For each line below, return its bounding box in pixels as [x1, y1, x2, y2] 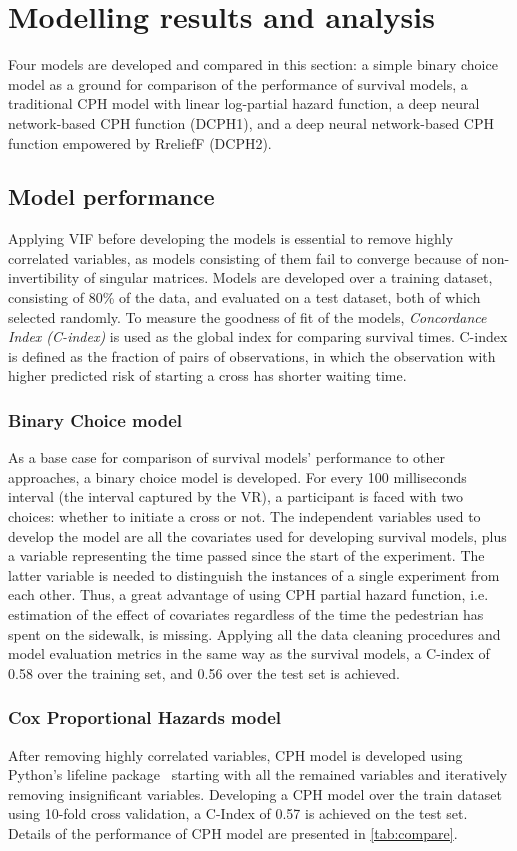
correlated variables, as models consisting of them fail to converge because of [8, 247, 478, 268]
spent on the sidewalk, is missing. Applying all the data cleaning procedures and [8, 623, 501, 644]
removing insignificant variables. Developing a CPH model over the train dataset [8, 783, 502, 804]
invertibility [8, 267, 80, 288]
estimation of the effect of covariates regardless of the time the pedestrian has [8, 604, 484, 625]
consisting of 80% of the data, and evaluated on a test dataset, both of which [8, 287, 481, 308]
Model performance [8, 181, 215, 212]
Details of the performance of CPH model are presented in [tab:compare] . [8, 822, 458, 843]
